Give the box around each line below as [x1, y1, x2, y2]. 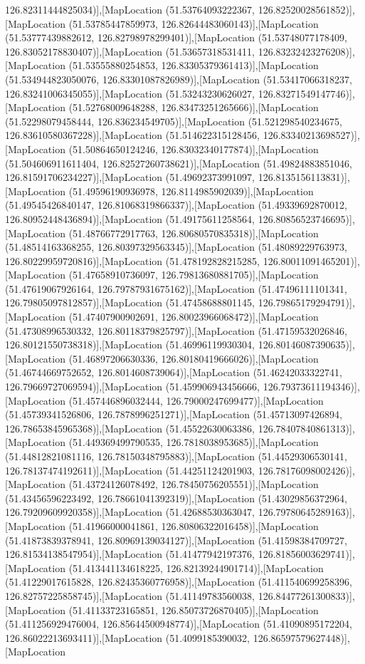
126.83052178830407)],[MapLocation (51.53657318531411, [5, 43, 255, 58]
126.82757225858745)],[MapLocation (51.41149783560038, [5, 588, 255, 603]
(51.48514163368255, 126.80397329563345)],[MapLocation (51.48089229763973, [5, 239, 347, 254]
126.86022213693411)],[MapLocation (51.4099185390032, [5, 630, 250, 645]
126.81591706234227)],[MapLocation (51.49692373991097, [5, 170, 255, 185]
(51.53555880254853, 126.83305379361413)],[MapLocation [68, 58, 319, 73]
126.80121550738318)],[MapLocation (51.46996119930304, [5, 337, 255, 352]
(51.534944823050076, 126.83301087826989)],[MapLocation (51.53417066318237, [5, 71, 352, 86]
